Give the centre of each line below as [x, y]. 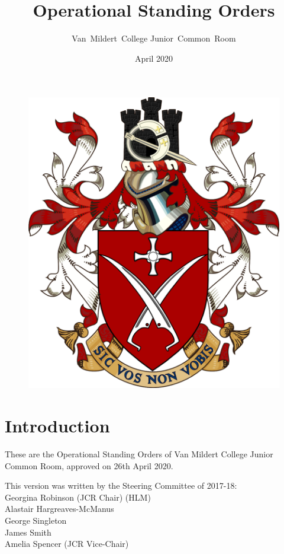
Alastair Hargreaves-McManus [59, 509]
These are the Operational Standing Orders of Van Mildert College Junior [139, 454]
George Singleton [36, 520]
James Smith [28, 532]
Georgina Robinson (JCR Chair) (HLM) [78, 497]
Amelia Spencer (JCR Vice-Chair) [67, 544]
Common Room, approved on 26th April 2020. [89, 465]
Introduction [57, 426]
